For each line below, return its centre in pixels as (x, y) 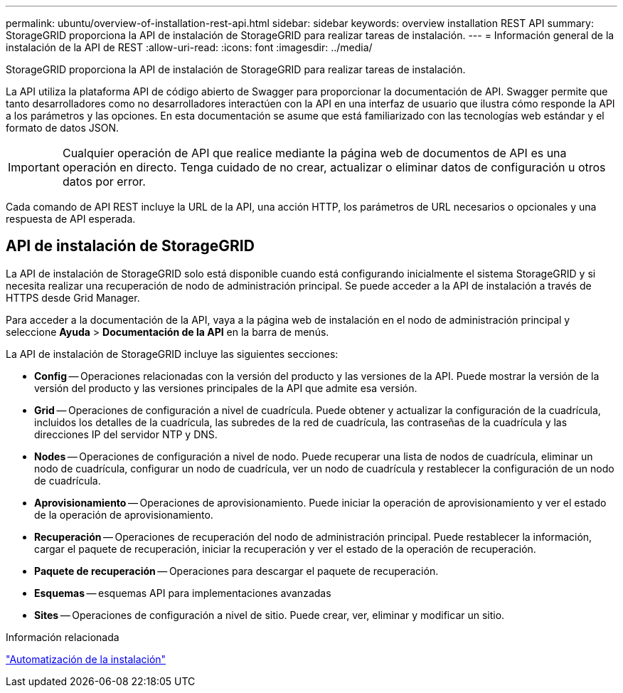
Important (34, 167)
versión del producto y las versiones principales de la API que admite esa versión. (226, 388)
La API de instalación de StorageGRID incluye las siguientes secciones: (172, 354)
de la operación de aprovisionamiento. (124, 514)
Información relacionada (63, 637)
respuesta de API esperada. (71, 219)
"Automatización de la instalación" (86, 659)
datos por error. (104, 181)
